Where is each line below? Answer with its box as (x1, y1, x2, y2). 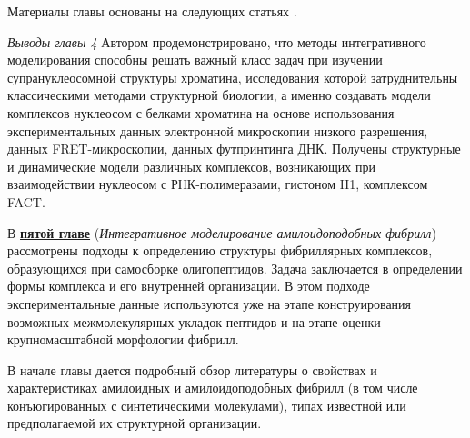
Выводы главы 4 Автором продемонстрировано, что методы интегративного (7, 32, 426, 51)
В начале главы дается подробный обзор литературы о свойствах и (7, 360, 377, 379)
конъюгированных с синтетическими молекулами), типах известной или (7, 395, 406, 414)
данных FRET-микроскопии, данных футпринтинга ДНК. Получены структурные (7, 139, 461, 158)
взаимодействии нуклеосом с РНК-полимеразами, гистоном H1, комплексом (7, 174, 428, 194)
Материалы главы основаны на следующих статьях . (7, 2, 297, 20)
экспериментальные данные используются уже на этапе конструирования (7, 294, 412, 313)
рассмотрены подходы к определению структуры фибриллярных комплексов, (7, 241, 433, 260)
